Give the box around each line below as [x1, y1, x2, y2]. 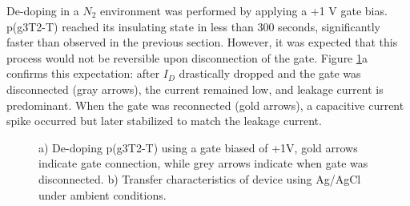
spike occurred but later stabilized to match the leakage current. [6, 112, 322, 129]
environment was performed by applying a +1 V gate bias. [100, 2, 388, 18]
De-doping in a [6, 2, 79, 18]
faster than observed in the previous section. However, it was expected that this [6, 34, 398, 50]
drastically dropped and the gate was [179, 65, 361, 82]
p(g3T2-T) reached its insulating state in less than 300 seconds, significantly [6, 18, 380, 34]
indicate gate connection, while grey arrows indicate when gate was [38, 155, 368, 172]
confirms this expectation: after [6, 65, 160, 82]
